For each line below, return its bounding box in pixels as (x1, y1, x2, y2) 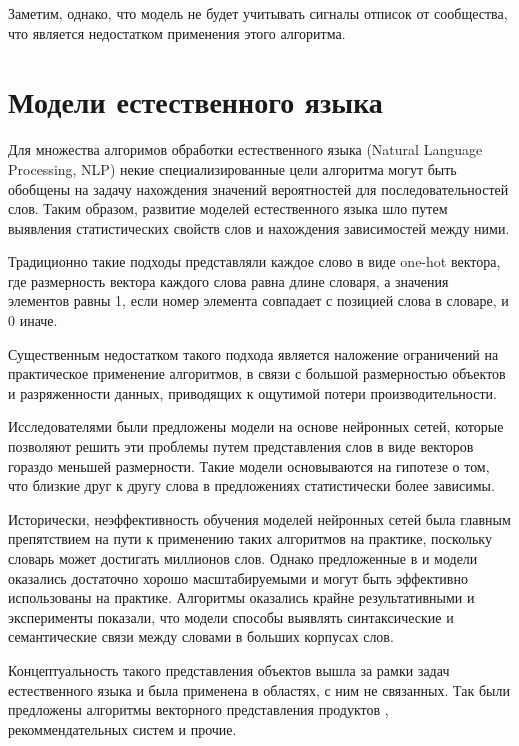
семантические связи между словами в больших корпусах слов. (8, 626, 394, 647)
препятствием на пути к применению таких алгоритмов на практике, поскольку (8, 528, 492, 549)
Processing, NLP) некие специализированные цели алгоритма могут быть (8, 158, 457, 179)
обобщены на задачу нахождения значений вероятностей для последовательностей (8, 178, 509, 199)
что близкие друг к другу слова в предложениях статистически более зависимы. (8, 475, 495, 496)
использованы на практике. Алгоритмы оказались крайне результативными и (8, 587, 475, 608)
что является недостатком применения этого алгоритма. (8, 22, 346, 43)
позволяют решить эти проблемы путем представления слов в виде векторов (8, 436, 474, 457)
